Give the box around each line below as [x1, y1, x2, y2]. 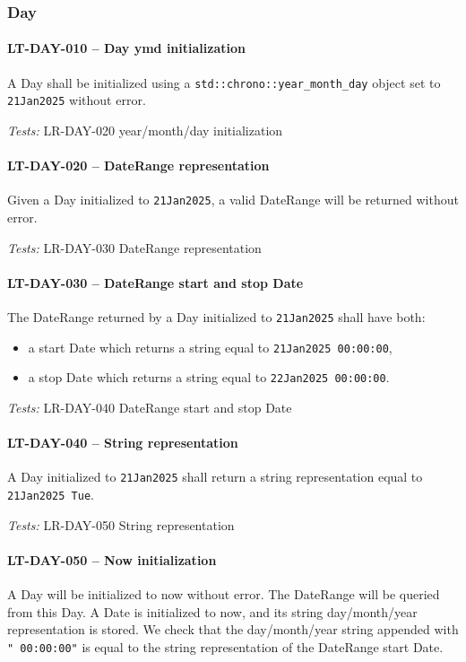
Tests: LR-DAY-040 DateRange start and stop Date [7, 397, 292, 416]
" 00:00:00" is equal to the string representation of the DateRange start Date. [7, 637, 444, 656]
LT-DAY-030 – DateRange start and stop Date [7, 273, 304, 292]
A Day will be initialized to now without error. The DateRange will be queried [7, 585, 440, 604]
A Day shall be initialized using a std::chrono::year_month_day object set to [7, 73, 441, 91]
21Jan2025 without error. [7, 91, 146, 109]
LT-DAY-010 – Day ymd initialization [7, 39, 246, 57]
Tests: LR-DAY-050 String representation [7, 515, 235, 534]
